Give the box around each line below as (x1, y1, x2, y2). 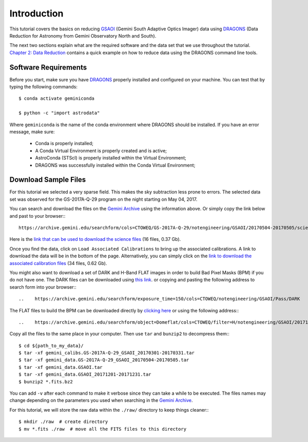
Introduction (9, 8, 64, 19)
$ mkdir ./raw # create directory (18, 419, 108, 425)
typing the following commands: (9, 84, 78, 90)
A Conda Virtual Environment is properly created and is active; (35, 147, 167, 154)
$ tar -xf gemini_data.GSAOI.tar (18, 364, 103, 370)
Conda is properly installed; (35, 140, 93, 147)
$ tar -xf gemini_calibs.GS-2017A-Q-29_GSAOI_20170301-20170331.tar (18, 350, 195, 356)
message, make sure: (9, 129, 55, 135)
